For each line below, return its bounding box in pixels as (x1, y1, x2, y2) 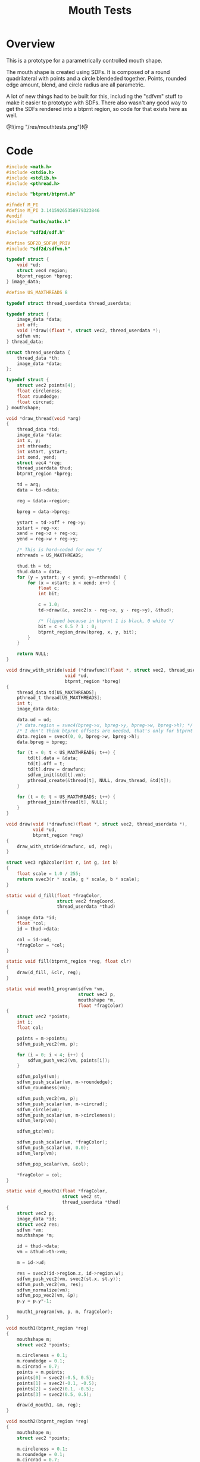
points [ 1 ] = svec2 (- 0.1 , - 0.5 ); (17, 1380, 97, 1386)
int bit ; (37, 591, 60, 597)
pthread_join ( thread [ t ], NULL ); (27, 799, 108, 805)
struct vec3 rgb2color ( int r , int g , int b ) (6, 860, 118, 866)
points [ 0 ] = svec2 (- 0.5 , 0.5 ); (17, 1374, 95, 1381)
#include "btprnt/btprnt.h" (6, 191, 76, 197)
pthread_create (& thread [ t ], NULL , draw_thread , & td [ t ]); (27, 777, 171, 783)
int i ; (17, 1019, 33, 1025)
